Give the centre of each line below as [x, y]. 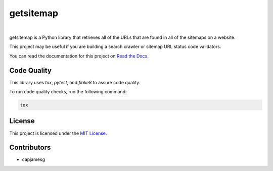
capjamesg [34, 159]
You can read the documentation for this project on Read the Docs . [79, 56]
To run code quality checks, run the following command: [68, 92]
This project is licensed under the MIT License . [58, 133]
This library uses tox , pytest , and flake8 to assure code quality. [75, 82]
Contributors [30, 148]
